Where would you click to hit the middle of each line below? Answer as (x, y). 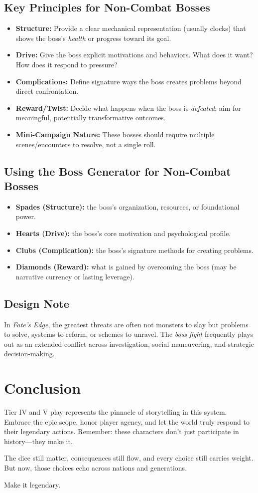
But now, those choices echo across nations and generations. (96, 467)
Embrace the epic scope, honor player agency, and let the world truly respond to (127, 421)
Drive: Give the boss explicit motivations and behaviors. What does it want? (134, 55)
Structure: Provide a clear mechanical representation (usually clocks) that (131, 28)
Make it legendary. (32, 484)
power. (26, 216)
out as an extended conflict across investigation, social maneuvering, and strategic (129, 344)
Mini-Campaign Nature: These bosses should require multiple (115, 134)
